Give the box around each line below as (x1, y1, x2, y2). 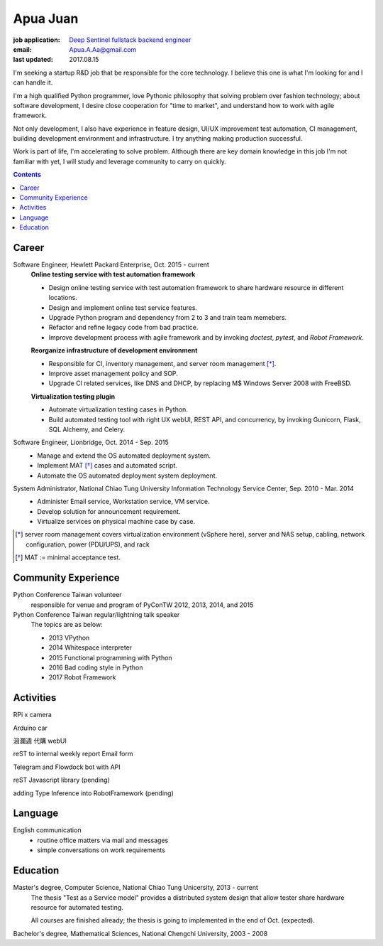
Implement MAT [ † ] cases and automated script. (37, 461, 177, 470)
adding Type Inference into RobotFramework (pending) (13, 789, 174, 797)
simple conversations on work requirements (37, 846, 166, 854)
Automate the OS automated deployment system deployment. (37, 471, 218, 480)
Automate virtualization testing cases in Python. (48, 405, 188, 414)
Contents (13, 171, 42, 179)
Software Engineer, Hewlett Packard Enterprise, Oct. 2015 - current (13, 260, 209, 269)
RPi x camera (13, 711, 52, 719)
